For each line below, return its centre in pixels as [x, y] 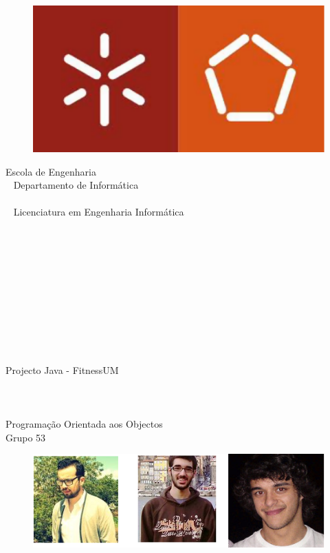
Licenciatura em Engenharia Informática [99, 212]
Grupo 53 [26, 437]
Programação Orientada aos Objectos [84, 424]
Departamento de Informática [76, 185]
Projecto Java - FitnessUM [62, 369]
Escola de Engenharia [51, 171]
